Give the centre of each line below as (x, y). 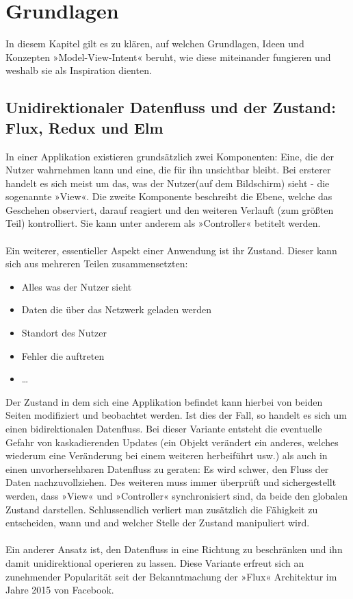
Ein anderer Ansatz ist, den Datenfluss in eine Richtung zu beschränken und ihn (174, 549)
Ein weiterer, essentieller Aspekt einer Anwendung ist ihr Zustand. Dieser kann (171, 250)
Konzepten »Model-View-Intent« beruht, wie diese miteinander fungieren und (168, 57)
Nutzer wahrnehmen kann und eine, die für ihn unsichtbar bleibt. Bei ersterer (168, 170)
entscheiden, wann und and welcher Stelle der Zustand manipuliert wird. (158, 523)
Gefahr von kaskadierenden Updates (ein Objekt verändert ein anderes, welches (172, 442)
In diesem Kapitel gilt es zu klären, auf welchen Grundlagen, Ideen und (155, 44)
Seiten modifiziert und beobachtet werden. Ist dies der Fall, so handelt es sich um (176, 415)
